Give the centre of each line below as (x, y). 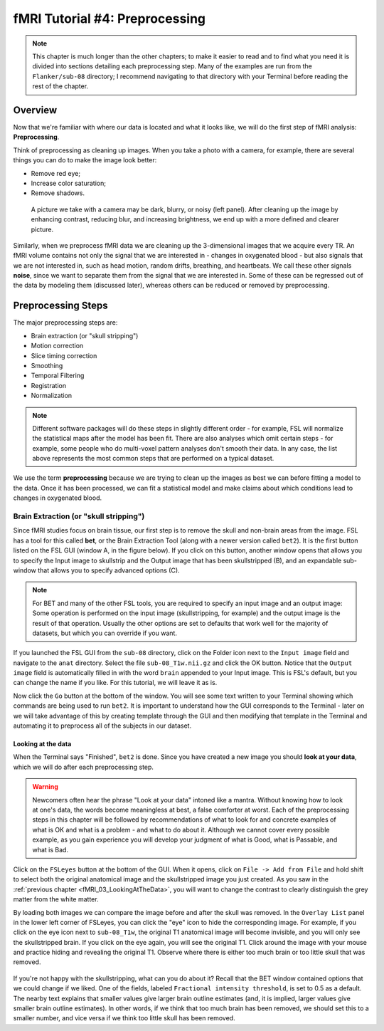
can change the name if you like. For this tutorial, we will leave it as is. (115, 683)
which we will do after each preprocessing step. (84, 767)
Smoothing (47, 365)
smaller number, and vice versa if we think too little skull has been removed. (124, 1018)
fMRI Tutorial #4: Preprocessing (110, 19)
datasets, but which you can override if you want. (105, 633)
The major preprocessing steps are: (65, 323)
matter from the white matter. (56, 899)
